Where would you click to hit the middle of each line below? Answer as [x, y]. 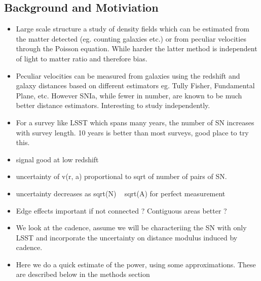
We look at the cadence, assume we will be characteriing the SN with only [131, 227]
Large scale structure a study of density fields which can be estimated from [133, 29]
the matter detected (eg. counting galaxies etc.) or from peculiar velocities [131, 38]
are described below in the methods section [83, 274]
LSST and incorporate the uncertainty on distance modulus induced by [127, 237]
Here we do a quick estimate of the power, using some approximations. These [136, 264]
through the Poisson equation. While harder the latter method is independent [137, 48]
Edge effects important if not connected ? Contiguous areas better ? [121, 210]
